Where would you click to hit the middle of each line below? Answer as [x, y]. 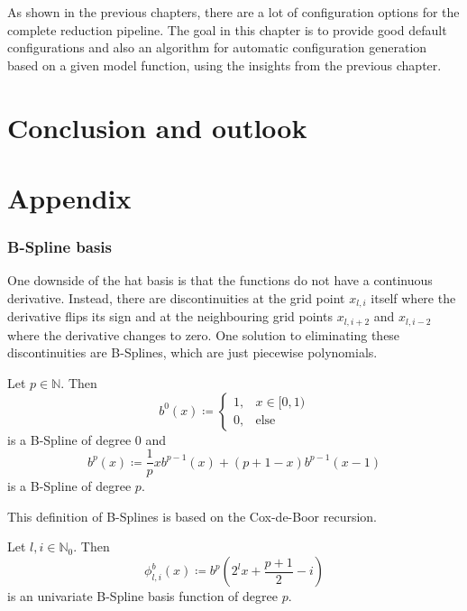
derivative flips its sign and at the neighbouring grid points [170, 316]
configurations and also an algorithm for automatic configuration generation [217, 47]
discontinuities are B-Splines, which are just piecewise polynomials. [192, 352]
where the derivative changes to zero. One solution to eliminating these [204, 334]
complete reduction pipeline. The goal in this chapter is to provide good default [227, 29]
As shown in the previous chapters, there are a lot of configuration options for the [233, 12]
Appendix [69, 197]
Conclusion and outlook [157, 127]
